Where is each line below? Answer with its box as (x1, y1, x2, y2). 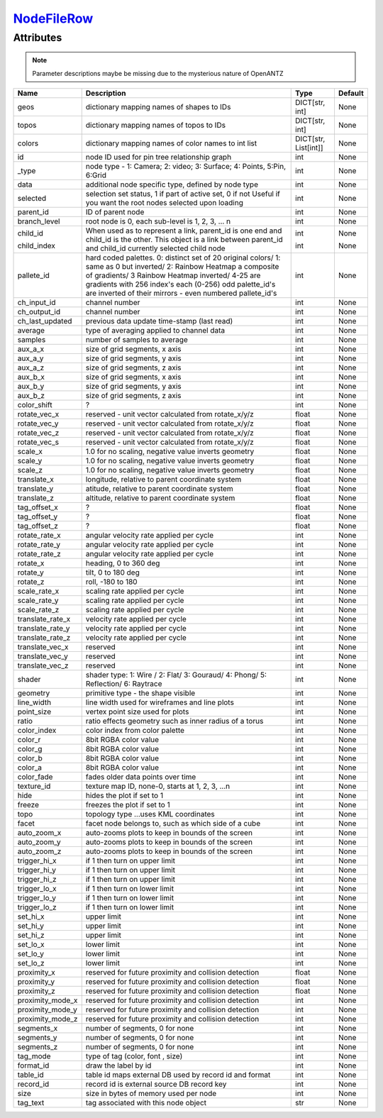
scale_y (17, 455, 43, 465)
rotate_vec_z (17, 428, 60, 438)
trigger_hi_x (17, 856, 57, 865)
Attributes (13, 31, 62, 44)
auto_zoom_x (17, 827, 62, 837)
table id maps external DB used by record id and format (85, 1070, 271, 1080)
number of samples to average (85, 334, 188, 344)
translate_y (17, 483, 54, 493)
